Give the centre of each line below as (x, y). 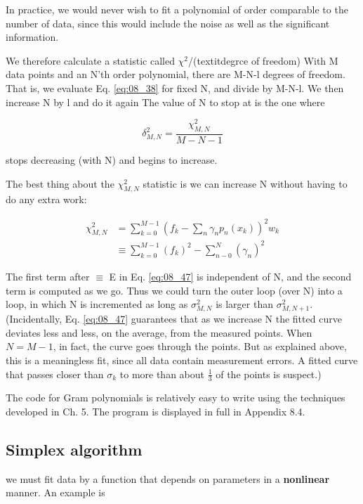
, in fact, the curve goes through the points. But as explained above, (200, 346)
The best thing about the (60, 183)
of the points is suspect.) (269, 374)
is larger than (244, 304)
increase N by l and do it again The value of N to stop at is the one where (165, 102)
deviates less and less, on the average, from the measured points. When (159, 332)
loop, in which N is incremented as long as (97, 304)
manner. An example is (55, 492)
